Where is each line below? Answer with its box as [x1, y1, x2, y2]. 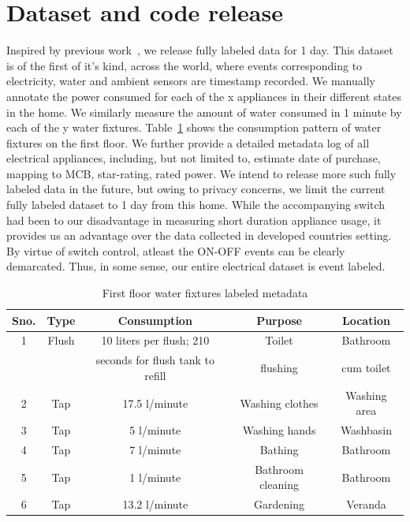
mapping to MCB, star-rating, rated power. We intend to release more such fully [6, 165, 397, 181]
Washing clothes [240, 394, 319, 411]
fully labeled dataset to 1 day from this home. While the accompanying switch [6, 196, 386, 213]
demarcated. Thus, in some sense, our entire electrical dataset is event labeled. [6, 258, 386, 274]
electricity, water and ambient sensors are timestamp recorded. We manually [6, 73, 375, 89]
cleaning [259, 476, 299, 493]
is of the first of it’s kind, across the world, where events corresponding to [6, 57, 363, 73]
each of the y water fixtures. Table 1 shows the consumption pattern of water [6, 119, 382, 136]
